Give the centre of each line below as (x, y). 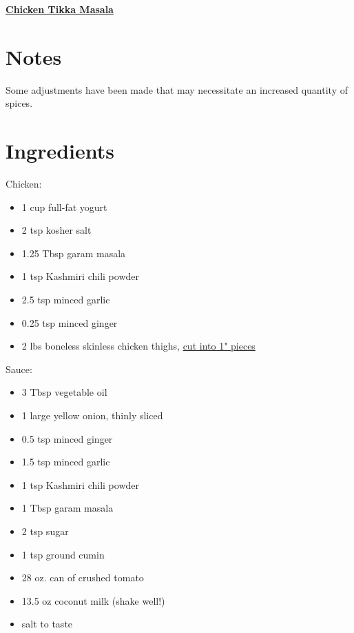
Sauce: (19, 369)
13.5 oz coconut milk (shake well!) (93, 600)
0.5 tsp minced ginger (67, 438)
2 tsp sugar (45, 531)
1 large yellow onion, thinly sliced (92, 415)
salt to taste (47, 624)
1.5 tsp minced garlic (66, 462)
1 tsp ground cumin (63, 554)
